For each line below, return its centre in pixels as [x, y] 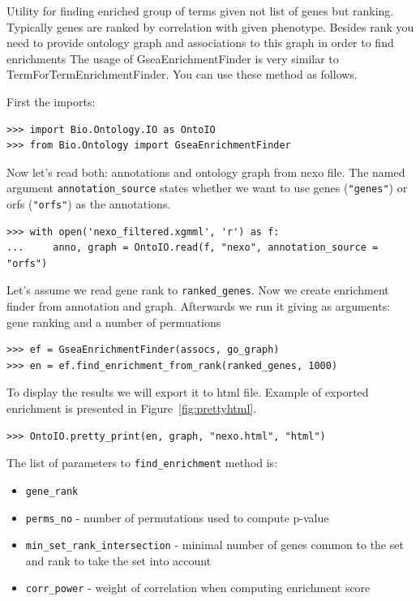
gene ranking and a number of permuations [114, 322]
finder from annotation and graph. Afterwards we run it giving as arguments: [199, 306]
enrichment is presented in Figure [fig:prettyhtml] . [132, 408]
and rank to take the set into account [118, 560]
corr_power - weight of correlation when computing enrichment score [198, 588]
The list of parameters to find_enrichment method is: [142, 463]
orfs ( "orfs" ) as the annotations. [89, 204]
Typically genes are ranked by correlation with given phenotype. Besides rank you [210, 26]
